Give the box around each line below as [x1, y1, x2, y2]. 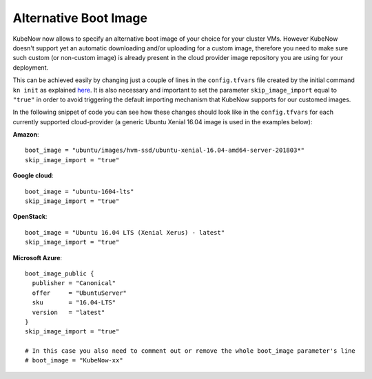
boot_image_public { [25, 269, 94, 278]
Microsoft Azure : [12, 253, 62, 262]
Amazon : [12, 130, 39, 139]
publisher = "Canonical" [32, 280, 116, 287]
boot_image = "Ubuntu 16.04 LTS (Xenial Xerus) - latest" [25, 229, 225, 236]
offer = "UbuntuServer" [32, 289, 127, 297]
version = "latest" [32, 308, 105, 316]
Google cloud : [12, 171, 54, 179]
